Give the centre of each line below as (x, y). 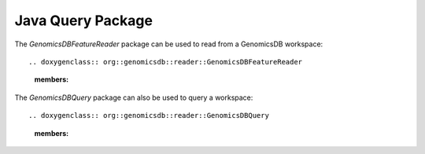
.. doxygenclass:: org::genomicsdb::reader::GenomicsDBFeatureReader (166, 62)
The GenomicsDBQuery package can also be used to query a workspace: (134, 97)
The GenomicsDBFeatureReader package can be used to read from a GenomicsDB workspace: (169, 44)
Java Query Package (84, 20)
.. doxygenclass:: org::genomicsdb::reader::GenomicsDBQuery (149, 115)
